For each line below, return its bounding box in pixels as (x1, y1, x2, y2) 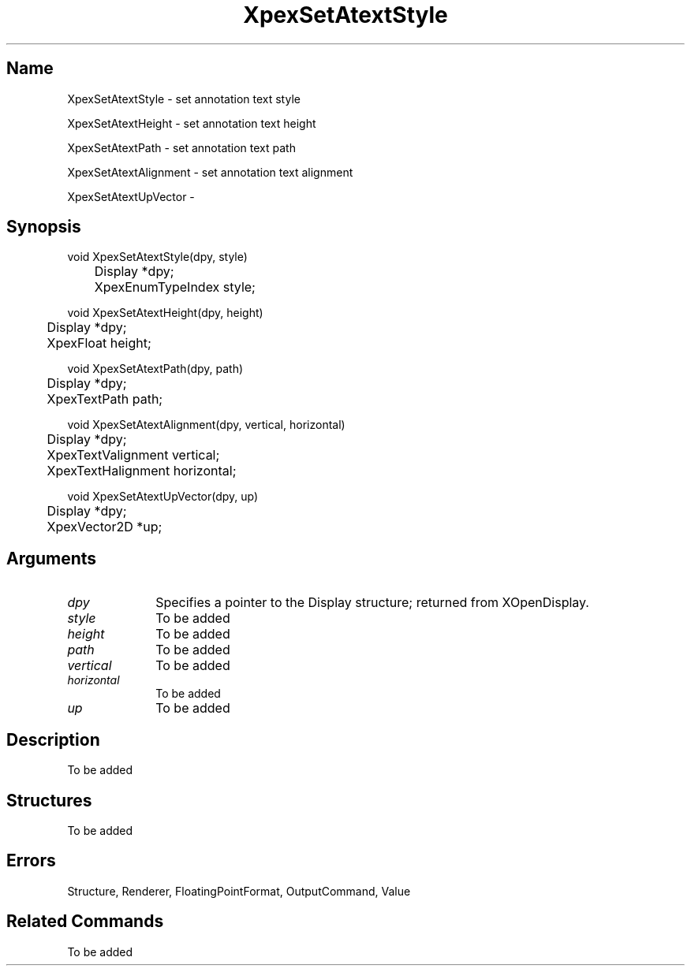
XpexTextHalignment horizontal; (47, 463, 237, 479)
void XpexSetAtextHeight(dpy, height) (67, 306, 263, 320)
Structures (6, 790, 92, 810)
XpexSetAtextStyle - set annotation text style (67, 91, 301, 106)
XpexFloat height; (47, 335, 151, 352)
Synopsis (6, 217, 81, 237)
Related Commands (6, 911, 164, 932)
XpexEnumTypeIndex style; (94, 279, 256, 296)
